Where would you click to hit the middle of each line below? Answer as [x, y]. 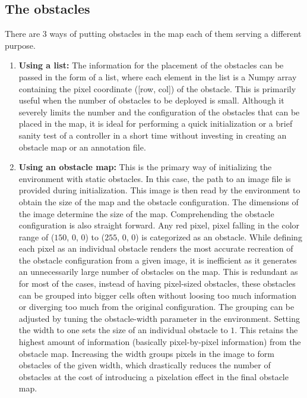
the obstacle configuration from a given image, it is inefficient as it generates [158, 260]
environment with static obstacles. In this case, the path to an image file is [155, 178]
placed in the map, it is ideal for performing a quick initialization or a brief [156, 123]
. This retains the [266, 330]
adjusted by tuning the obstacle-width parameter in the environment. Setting [159, 318]
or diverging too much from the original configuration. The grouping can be [156, 307]
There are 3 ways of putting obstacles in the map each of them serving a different [153, 34]
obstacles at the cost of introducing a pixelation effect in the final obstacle [153, 376]
